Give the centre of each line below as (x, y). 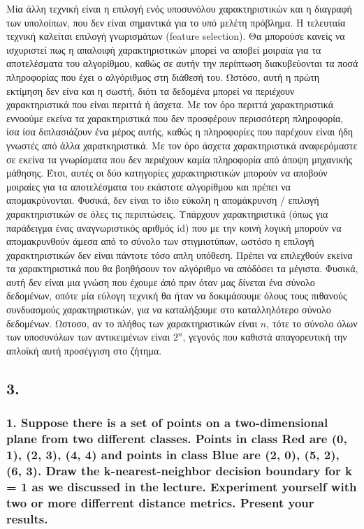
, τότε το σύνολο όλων (312, 323)
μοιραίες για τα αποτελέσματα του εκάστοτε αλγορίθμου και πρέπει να (148, 186)
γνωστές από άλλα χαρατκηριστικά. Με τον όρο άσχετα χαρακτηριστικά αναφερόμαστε (182, 145)
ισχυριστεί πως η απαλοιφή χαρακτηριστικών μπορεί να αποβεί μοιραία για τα (164, 49)
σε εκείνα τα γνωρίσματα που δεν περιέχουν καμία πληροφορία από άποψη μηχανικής (180, 159)
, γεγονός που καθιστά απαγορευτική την (265, 337)
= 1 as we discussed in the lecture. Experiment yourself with (182, 486)
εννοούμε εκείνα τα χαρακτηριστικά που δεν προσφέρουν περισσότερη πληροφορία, (175, 118)
